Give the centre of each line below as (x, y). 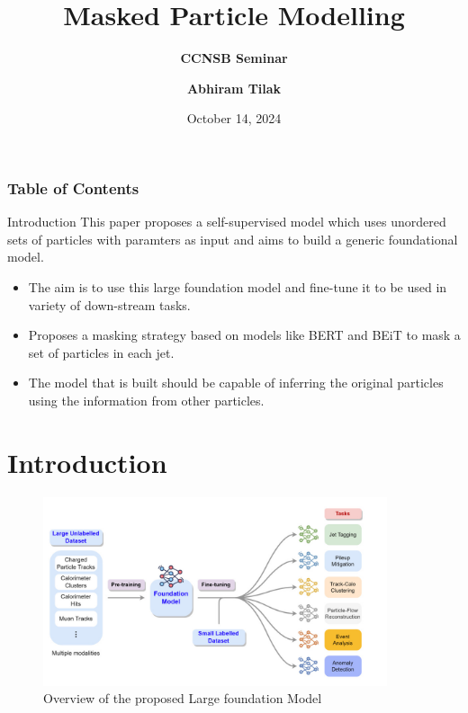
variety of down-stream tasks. (109, 304)
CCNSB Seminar (234, 58)
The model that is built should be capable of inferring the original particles (236, 383)
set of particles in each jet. (101, 352)
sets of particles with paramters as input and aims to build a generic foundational (233, 239)
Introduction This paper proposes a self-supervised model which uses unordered (227, 222)
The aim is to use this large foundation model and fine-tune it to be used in (238, 286)
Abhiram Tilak (234, 88)
